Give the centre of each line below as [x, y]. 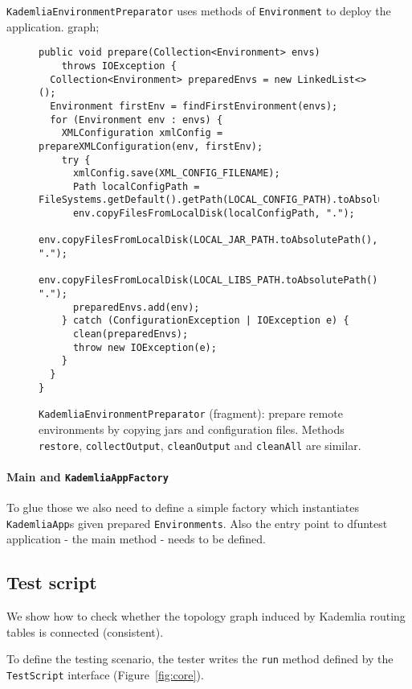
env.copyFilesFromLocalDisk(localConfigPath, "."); [214, 214]
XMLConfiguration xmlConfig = [142, 133]
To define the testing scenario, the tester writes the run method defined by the [200, 659]
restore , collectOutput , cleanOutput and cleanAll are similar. [200, 445]
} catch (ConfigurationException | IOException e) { [205, 321]
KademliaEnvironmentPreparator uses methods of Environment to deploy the [199, 10]
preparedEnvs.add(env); [136, 307]
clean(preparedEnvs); [131, 334]
